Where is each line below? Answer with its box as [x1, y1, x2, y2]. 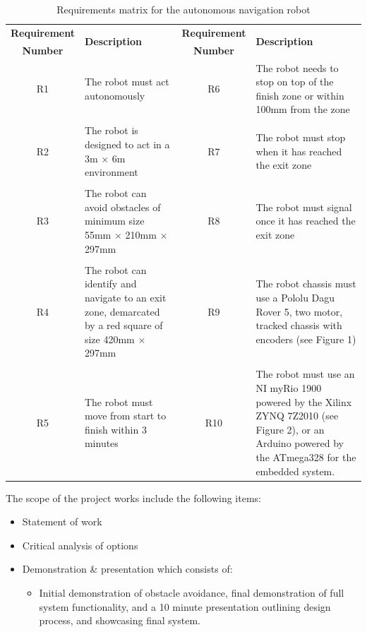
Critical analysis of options [22, 537, 138, 552]
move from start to [84, 408, 167, 423]
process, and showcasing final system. [39, 613, 200, 628]
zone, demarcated [84, 304, 160, 318]
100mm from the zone [255, 102, 350, 117]
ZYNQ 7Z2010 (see [255, 408, 339, 423]
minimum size [84, 213, 145, 228]
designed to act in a [84, 137, 170, 151]
